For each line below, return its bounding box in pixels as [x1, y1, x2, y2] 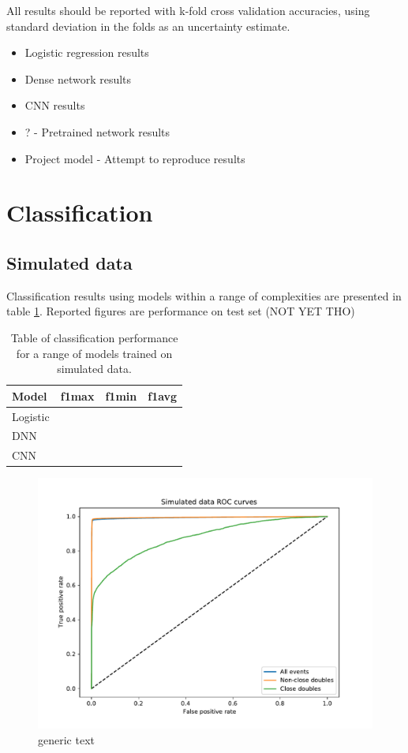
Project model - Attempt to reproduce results [24, 150, 245, 166]
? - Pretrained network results [24, 123, 170, 140]
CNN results [24, 97, 85, 114]
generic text [38, 731, 95, 747]
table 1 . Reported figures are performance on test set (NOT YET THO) [6, 303, 355, 319]
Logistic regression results [24, 44, 149, 61]
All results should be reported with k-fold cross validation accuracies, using [6, 2, 370, 18]
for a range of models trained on [16, 345, 173, 361]
